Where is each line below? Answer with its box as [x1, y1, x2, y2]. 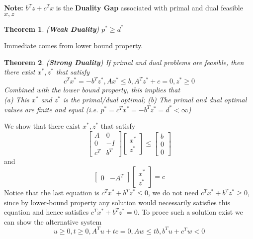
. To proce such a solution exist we [137, 207, 243, 217]
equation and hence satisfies [4, 207, 89, 217]
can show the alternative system [4, 216, 102, 227]
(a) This [4, 94, 29, 105]
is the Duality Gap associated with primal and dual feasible [56, 2, 243, 12]
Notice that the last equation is [4, 187, 99, 198]
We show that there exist [4, 121, 81, 131]
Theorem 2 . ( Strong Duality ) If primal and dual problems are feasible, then [4, 57, 244, 67]
